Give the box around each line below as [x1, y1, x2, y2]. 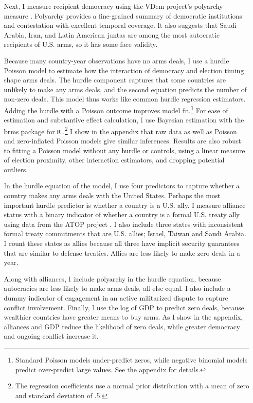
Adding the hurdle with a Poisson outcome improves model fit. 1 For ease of [4, 103, 228, 115]
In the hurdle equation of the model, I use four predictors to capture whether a [4, 181, 240, 191]
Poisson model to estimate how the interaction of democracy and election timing [4, 65, 244, 75]
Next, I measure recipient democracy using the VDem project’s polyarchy [4, 1, 223, 11]
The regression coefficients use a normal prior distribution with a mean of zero [15, 381, 249, 391]
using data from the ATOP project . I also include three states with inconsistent [4, 219, 243, 229]
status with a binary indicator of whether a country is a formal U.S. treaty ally [4, 209, 240, 220]
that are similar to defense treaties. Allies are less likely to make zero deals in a [4, 247, 240, 258]
